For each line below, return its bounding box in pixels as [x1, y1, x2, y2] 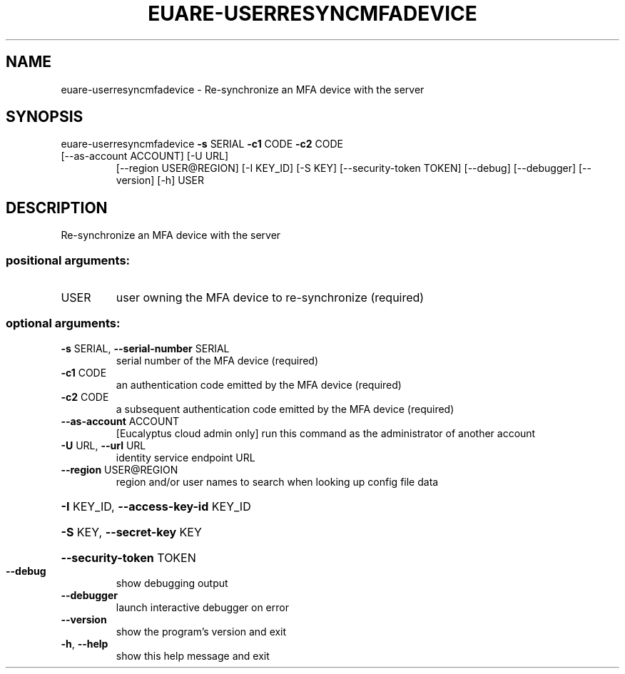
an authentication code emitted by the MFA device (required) [116, 378, 402, 391]
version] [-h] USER [116, 174, 205, 187]
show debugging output [116, 576, 228, 589]
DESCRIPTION [6, 198, 108, 217]
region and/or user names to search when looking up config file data [116, 475, 439, 488]
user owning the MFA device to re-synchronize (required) [116, 290, 425, 305]
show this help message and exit [116, 649, 270, 662]
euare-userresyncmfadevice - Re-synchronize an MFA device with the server [61, 83, 425, 96]
